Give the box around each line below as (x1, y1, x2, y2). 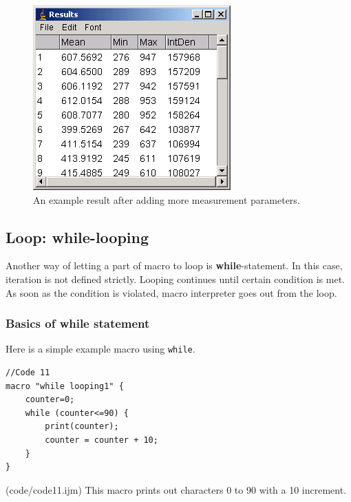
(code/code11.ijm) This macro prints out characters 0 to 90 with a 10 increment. (6, 482, 347, 496)
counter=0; (25, 395, 75, 405)
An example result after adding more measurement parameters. (33, 192, 300, 207)
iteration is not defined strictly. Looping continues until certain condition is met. (6, 271, 345, 286)
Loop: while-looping (6, 226, 149, 247)
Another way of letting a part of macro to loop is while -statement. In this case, (6, 258, 343, 273)
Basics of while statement (6, 315, 150, 332)
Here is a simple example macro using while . (6, 342, 195, 356)
